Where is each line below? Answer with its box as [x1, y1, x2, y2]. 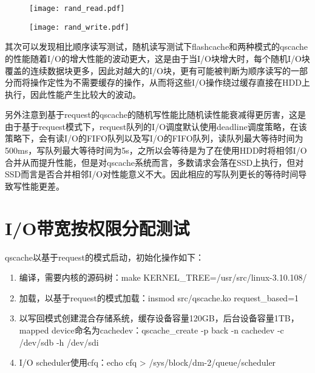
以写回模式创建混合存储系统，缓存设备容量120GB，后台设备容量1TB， [19, 312, 299, 324]
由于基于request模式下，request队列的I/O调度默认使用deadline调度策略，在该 [5, 120, 307, 132]
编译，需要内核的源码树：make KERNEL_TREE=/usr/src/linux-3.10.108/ [19, 271, 307, 284]
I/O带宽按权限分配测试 [5, 215, 190, 240]
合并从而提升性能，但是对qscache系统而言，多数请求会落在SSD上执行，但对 [5, 156, 304, 168]
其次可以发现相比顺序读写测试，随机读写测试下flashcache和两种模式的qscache [5, 40, 308, 53]
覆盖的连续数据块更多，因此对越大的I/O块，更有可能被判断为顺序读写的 [5, 64, 291, 77]
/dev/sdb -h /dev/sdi [19, 335, 99, 348]
